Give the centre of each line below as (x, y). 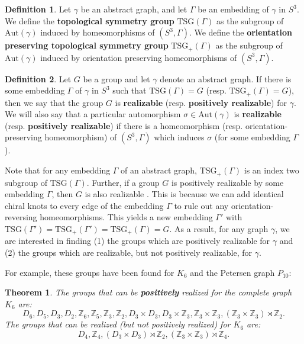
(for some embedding (252, 137)
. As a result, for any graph (219, 228)
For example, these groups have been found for (90, 272)
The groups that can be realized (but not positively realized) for (118, 324)
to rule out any (201, 205)
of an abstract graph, (159, 170)
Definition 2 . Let (38, 78)
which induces (179, 137)
